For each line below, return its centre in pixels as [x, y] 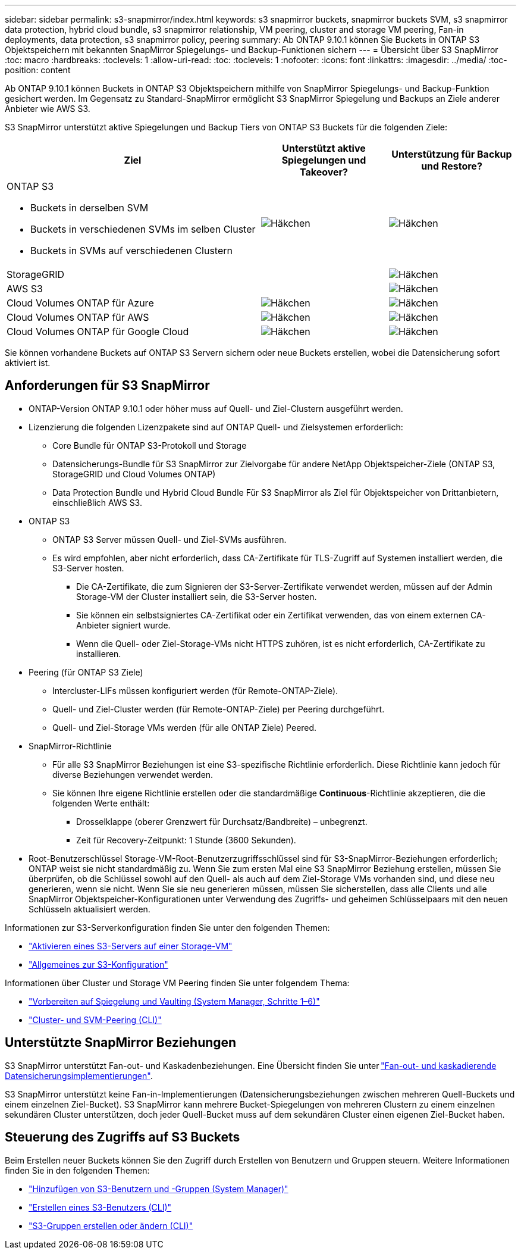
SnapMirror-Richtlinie [70, 746]
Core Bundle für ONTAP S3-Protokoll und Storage [150, 445]
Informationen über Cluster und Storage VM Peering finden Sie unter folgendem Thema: [177, 983]
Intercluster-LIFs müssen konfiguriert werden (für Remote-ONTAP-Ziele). [195, 690]
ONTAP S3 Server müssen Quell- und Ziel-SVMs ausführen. [170, 539]
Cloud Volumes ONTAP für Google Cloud [98, 332]
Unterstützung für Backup [452, 154]
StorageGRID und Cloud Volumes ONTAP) [134, 474]
